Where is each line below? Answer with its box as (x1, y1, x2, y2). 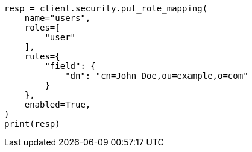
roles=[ (24, 23, 60, 32)
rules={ (24, 52, 60, 61)
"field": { (45, 61, 96, 71)
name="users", (24, 13, 91, 23)
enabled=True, (24, 100, 91, 109)
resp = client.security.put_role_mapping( (4, 4, 208, 13)
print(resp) (4, 119, 60, 129)
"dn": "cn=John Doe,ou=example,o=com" (65, 71, 248, 81)
